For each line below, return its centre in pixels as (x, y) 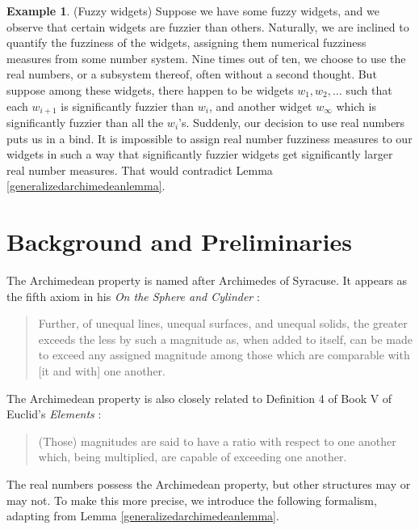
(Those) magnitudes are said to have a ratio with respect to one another (217, 441)
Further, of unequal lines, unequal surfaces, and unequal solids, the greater (223, 323)
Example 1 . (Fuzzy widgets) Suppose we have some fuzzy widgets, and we (193, 11)
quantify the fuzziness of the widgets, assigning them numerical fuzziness (186, 42)
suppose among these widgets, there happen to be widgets (150, 89)
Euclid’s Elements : (54, 414)
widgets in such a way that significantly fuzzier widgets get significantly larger (200, 154)
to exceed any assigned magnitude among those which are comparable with (224, 355)
